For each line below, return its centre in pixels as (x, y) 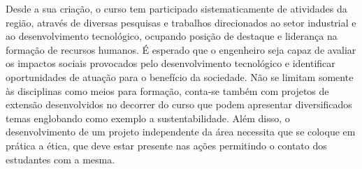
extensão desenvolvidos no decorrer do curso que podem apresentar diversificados (179, 104)
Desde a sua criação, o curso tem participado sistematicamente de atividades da (176, 8)
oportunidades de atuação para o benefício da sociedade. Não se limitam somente (180, 76)
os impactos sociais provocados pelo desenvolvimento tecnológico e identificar (171, 63)
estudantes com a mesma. (60, 159)
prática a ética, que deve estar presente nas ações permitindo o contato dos (166, 145)
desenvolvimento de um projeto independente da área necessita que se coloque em (181, 132)
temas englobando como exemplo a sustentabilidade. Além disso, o (148, 118)
